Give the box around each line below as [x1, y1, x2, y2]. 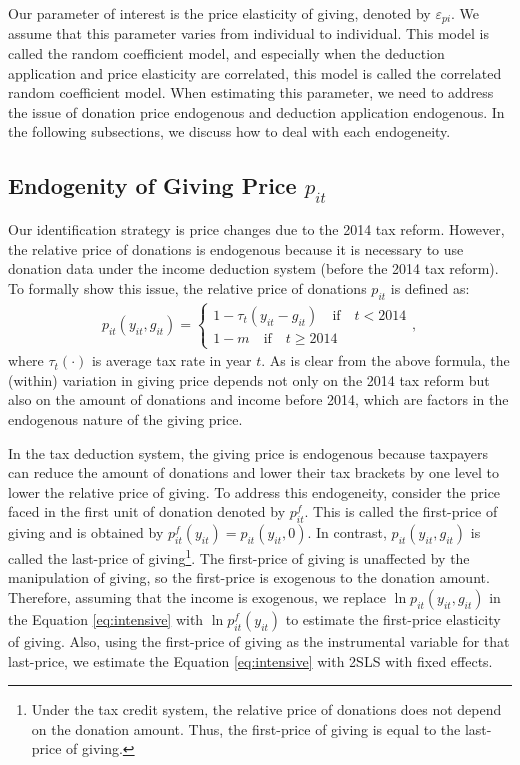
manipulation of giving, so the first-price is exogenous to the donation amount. [8, 567, 490, 588]
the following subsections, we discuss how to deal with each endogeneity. [8, 121, 451, 142]
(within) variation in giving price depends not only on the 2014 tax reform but [8, 369, 490, 390]
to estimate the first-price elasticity [285, 608, 501, 629]
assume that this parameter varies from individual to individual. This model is [8, 23, 489, 44]
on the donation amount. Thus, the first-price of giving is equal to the [31, 718, 461, 739]
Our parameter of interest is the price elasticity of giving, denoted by [8, 3, 431, 23]
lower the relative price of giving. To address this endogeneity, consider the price [8, 481, 501, 502]
